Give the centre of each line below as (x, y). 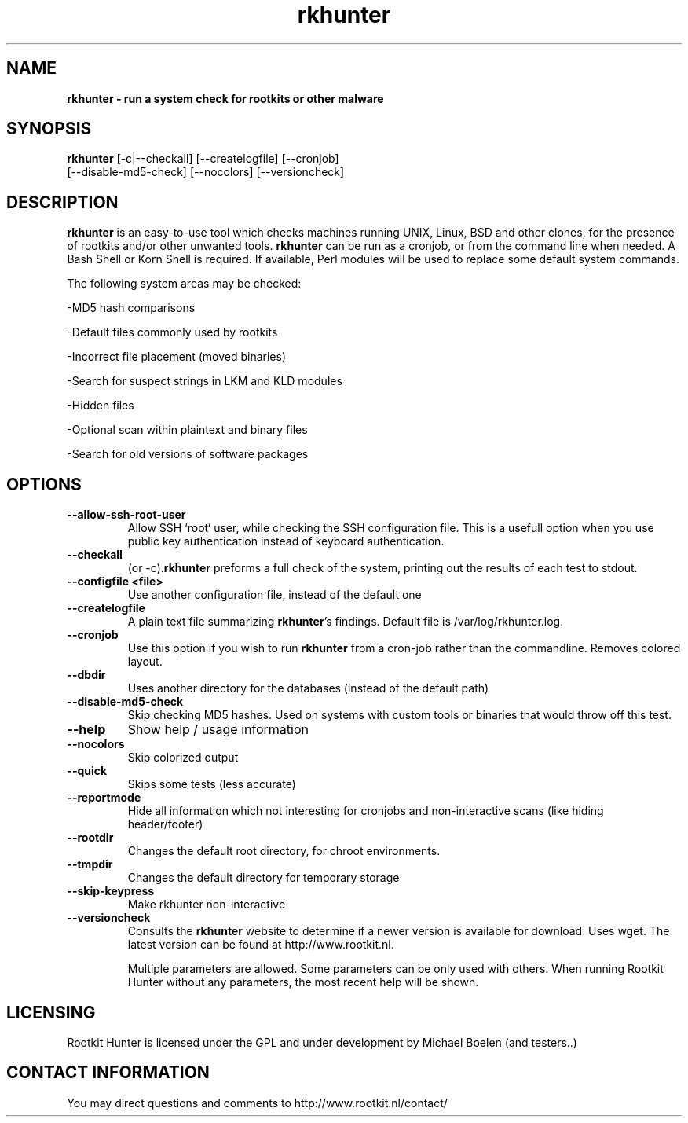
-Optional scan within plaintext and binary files (187, 430)
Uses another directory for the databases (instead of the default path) (308, 688)
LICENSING (51, 1012)
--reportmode (104, 798)
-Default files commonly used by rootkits (172, 332)
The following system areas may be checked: (184, 284)
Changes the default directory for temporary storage (263, 878)
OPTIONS (44, 484)
